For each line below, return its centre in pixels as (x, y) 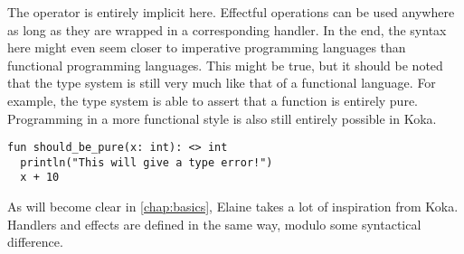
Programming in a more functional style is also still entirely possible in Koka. (222, 118)
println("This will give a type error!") (147, 162)
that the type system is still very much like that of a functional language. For (222, 83)
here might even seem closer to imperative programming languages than (207, 47)
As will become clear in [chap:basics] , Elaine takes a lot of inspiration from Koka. (233, 207)
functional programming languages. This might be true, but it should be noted (225, 65)
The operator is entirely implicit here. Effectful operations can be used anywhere (231, 12)
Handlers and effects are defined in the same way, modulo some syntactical (214, 224)
